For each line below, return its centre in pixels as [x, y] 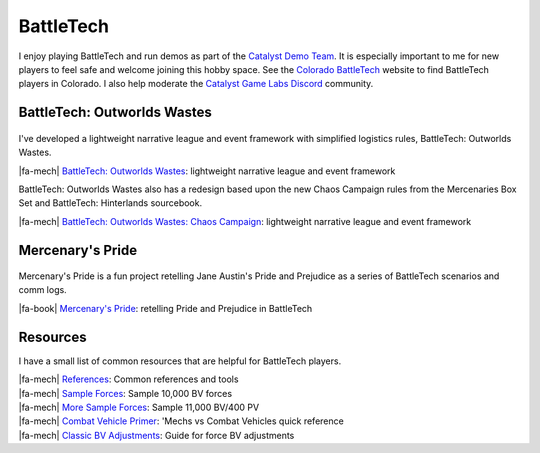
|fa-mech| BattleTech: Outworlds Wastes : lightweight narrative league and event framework [207, 171]
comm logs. [42, 290]
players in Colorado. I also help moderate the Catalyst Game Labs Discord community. [196, 84]
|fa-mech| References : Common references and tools [128, 379]
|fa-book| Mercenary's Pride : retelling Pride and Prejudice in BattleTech [165, 308]
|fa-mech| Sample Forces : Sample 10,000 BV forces [125, 393]
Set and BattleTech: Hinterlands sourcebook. [110, 203]
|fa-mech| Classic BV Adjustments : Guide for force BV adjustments [156, 435]
